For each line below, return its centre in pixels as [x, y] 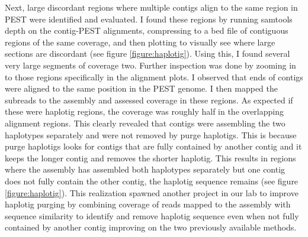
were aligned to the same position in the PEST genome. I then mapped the [142, 88]
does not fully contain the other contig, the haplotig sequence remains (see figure [152, 181]
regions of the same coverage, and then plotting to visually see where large [140, 42]
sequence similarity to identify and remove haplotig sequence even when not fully [152, 215]
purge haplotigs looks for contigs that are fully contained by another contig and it [153, 146]
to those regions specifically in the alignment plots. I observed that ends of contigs [154, 77]
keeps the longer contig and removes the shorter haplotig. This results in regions [150, 158]
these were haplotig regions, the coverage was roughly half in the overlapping [144, 111]
